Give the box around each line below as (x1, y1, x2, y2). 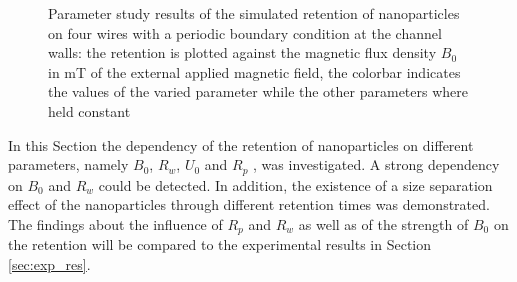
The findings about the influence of (8, 213, 223, 234)
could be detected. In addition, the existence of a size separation (98, 174, 493, 195)
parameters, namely (8, 154, 129, 175)
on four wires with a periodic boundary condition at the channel (48, 22, 442, 43)
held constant (48, 100, 131, 121)
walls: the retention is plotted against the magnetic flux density (48, 42, 437, 63)
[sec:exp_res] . (8, 253, 91, 274)
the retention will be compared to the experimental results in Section (8, 234, 432, 255)
